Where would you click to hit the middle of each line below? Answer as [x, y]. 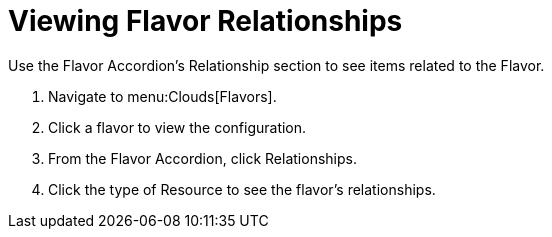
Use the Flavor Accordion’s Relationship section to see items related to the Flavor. [276, 65]
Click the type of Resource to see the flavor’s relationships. [242, 189]
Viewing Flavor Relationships [205, 21]
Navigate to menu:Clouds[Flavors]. [162, 96]
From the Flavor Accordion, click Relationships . [202, 158]
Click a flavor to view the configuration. [177, 127]
